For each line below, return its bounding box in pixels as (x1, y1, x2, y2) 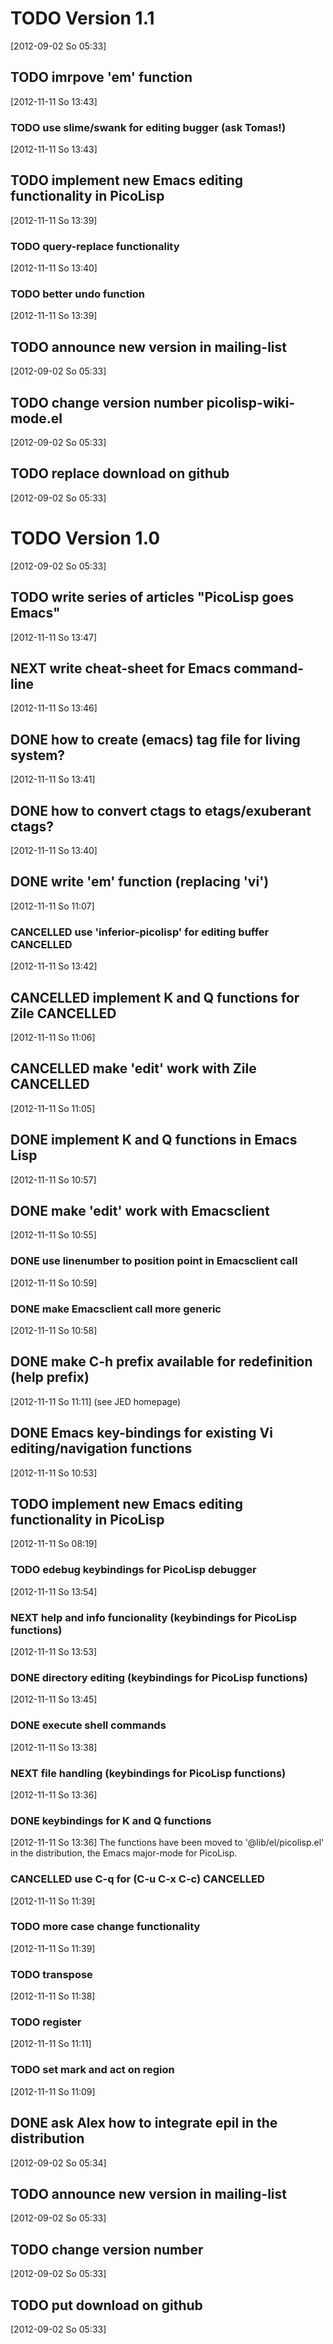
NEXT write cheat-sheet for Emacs (10, 660, 232, 677)
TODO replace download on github (10, 465, 230, 482)
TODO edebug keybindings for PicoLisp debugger (10, 1563, 257, 1577)
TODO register (10, 2015, 82, 2029)
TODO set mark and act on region (10, 2063, 175, 2077)
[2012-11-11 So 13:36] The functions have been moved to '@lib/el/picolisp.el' (10, 1837, 325, 1849)
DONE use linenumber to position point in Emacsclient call (10, 1254, 298, 1268)
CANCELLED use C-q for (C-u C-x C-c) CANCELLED (10, 1872, 265, 1886)
